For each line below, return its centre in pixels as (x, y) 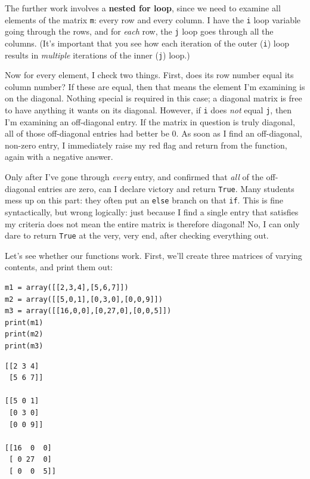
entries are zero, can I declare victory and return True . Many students (166, 188)
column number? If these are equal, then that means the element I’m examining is (155, 86)
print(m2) (24, 334)
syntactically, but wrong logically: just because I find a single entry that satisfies (152, 211)
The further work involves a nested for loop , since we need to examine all (143, 8)
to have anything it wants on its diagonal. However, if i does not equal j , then (148, 110)
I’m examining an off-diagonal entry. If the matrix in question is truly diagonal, (150, 121)
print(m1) (24, 322)
